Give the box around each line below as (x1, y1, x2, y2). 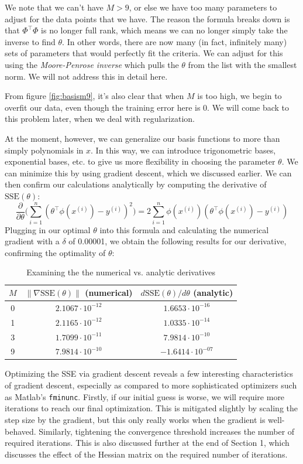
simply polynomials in (5, 144, 84, 156)
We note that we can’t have (5, 1, 104, 13)
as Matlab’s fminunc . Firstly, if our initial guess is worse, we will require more (5, 390, 285, 402)
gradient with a (5, 235, 60, 247)
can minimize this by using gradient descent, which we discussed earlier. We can (5, 166, 292, 179)
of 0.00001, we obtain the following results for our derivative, (68, 235, 287, 247)
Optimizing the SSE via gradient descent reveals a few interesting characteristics (5, 367, 294, 380)
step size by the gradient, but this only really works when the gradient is (5, 413, 266, 425)
